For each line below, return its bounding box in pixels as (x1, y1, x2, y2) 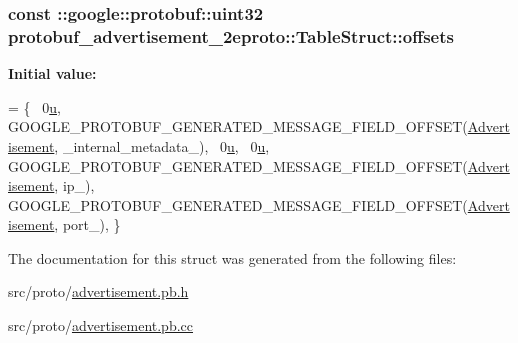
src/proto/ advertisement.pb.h (8, 281, 189, 302)
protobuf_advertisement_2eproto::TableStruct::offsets (8, 23, 454, 48)
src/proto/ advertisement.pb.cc (8, 315, 194, 336)
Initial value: (8, 63, 97, 84)
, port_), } (54, 214, 121, 235)
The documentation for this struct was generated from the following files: (8, 247, 457, 268)
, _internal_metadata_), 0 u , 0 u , (54, 135, 270, 156)
